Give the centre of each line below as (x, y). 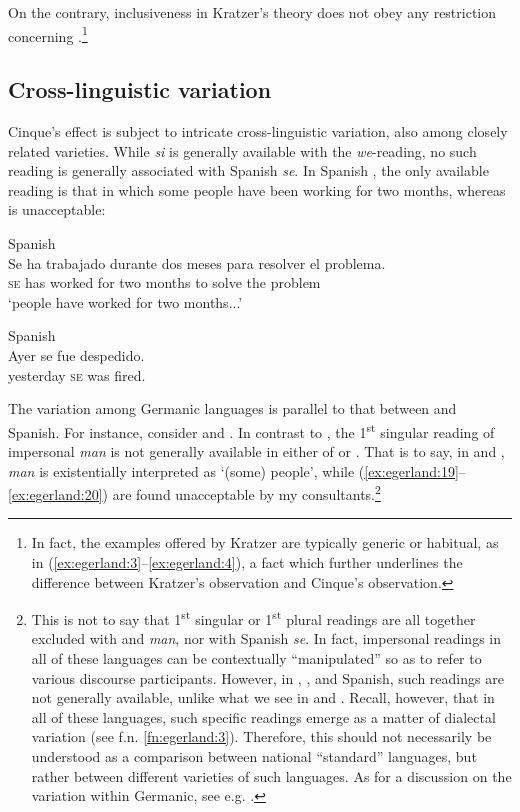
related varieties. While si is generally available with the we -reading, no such (242, 150)
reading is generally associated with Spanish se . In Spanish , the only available (248, 170)
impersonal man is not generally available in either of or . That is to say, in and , (256, 451)
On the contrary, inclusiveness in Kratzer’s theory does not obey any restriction (252, 12)
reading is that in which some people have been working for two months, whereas (257, 189)
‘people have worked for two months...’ (125, 301)
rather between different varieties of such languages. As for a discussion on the (271, 775)
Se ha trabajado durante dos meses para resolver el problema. (197, 262)
